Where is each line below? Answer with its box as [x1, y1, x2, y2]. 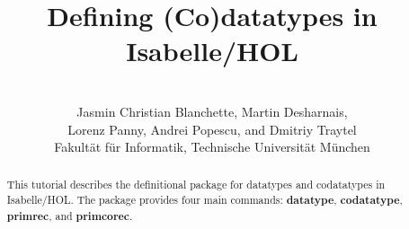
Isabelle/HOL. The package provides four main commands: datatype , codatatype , [6, 192, 403, 208]
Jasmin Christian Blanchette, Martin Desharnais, [76, 101, 348, 120]
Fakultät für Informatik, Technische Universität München [54, 137, 370, 156]
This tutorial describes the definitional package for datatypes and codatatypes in [6, 177, 386, 192]
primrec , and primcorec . [6, 207, 133, 224]
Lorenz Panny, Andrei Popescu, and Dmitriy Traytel [67, 119, 357, 138]
